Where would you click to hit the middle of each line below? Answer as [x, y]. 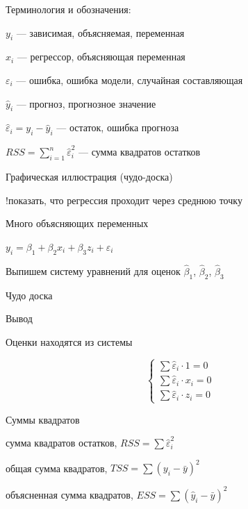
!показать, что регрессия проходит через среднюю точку [124, 200]
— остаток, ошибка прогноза [118, 127]
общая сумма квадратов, [57, 468]
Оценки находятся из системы [69, 341]
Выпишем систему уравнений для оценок [93, 270]
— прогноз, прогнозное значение [86, 103]
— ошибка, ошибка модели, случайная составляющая [130, 80]
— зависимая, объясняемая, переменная [100, 32]
